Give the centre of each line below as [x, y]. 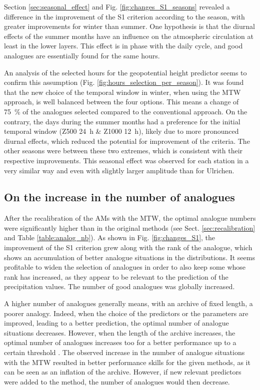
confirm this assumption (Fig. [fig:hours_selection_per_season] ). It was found [124, 82]
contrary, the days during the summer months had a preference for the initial [122, 121]
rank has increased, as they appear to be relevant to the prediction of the [116, 276]
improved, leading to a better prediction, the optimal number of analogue [116, 323]
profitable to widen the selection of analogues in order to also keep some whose [125, 267]
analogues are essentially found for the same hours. [82, 55]
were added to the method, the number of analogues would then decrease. [117, 381]
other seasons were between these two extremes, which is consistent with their [123, 151]
